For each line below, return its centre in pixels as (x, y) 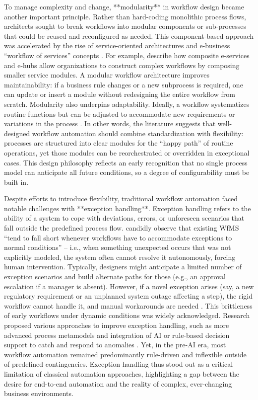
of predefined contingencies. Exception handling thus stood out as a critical (119, 364)
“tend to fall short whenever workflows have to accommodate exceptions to (118, 237)
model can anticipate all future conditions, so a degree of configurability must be (127, 172)
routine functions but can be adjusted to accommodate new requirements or (120, 114)
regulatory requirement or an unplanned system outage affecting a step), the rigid (128, 296)
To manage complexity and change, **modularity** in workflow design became (124, 6)
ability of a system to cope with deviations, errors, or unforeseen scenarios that (124, 218)
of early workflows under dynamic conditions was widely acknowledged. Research (127, 315)
